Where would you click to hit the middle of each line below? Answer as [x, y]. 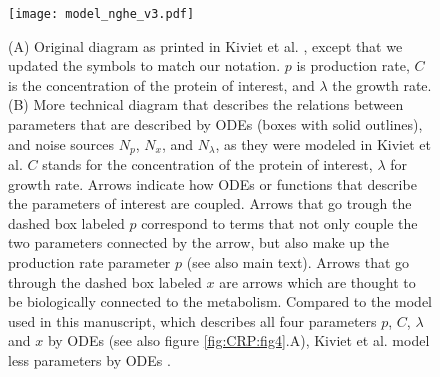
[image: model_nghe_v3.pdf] [101, 14]
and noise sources [61, 143]
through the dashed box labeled [105, 281]
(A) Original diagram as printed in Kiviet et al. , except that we [205, 45]
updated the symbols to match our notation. [144, 65]
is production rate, [353, 65]
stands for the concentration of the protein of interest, [207, 164]
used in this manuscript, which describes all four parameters [192, 320]
